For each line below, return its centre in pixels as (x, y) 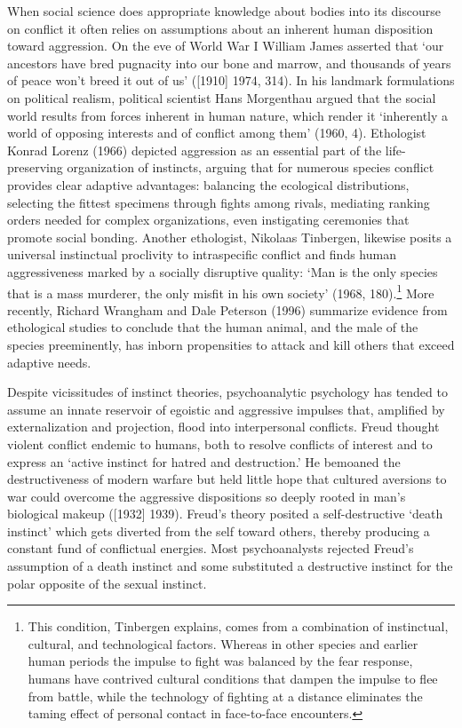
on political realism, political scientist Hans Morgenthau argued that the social (222, 97)
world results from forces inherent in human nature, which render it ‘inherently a (228, 115)
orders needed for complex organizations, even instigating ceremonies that (208, 220)
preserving (35, 167)
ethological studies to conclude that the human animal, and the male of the (213, 327)
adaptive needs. (49, 362)
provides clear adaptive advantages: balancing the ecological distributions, (208, 184)
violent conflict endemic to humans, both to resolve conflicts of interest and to (220, 443)
